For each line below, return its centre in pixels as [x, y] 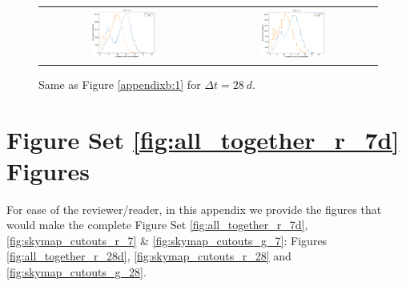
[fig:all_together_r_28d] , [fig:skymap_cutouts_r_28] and [149, 256]
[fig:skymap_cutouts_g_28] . [76, 272]
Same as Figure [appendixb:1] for [120, 84]
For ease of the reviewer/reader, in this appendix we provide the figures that [194, 209]
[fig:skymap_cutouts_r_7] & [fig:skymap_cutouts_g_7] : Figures [167, 240]
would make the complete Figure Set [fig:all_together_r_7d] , [157, 225]
